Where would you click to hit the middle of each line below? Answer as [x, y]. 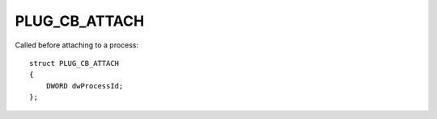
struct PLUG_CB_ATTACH [74, 63]
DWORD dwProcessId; [85, 86]
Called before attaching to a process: [77, 45]
